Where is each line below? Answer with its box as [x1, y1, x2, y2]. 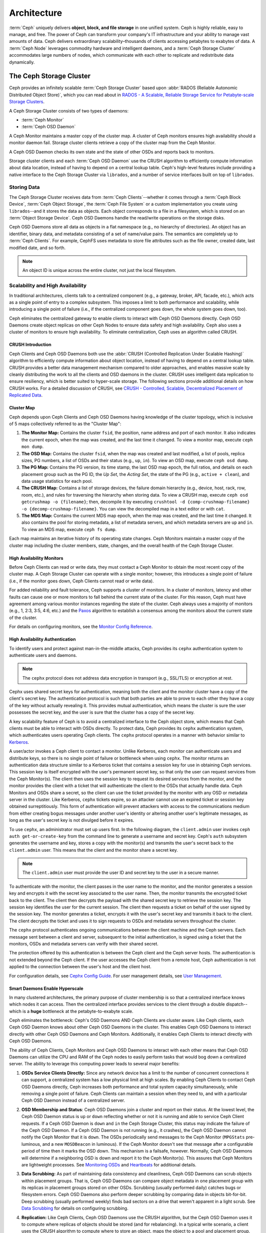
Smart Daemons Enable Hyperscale [9, 985, 84, 991]
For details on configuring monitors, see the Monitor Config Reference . [9, 624, 153, 630]
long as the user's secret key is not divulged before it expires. [9, 817, 134, 823]
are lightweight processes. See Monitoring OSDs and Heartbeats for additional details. [21, 1161, 197, 1167]
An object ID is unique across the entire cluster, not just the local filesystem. [22, 267, 177, 273]
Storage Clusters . [9, 99, 45, 105]
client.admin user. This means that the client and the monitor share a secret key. [9, 847, 178, 853]
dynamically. [9, 59, 35, 65]
